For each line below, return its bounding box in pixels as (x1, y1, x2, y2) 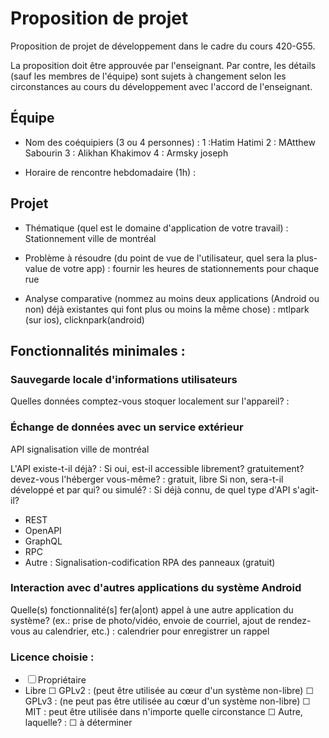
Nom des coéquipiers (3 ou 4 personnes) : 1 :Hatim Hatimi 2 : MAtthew (24, 136, 316, 148)
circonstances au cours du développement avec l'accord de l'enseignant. (10, 80, 313, 92)
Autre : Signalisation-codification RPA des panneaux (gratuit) (24, 556, 276, 568)
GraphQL (24, 535, 63, 547)
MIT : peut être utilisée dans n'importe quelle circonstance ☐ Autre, (24, 706, 303, 718)
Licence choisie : (10, 650, 95, 664)
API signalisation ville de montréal (10, 443, 150, 455)
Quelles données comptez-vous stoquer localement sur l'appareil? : (10, 395, 290, 407)
